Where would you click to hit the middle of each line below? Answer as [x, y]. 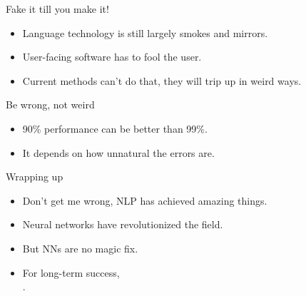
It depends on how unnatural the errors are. [118, 152]
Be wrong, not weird [50, 104]
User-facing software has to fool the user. [112, 57]
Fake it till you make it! [57, 9]
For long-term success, [71, 272]
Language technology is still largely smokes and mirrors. [145, 32]
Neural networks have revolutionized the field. [123, 224]
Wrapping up [35, 177]
